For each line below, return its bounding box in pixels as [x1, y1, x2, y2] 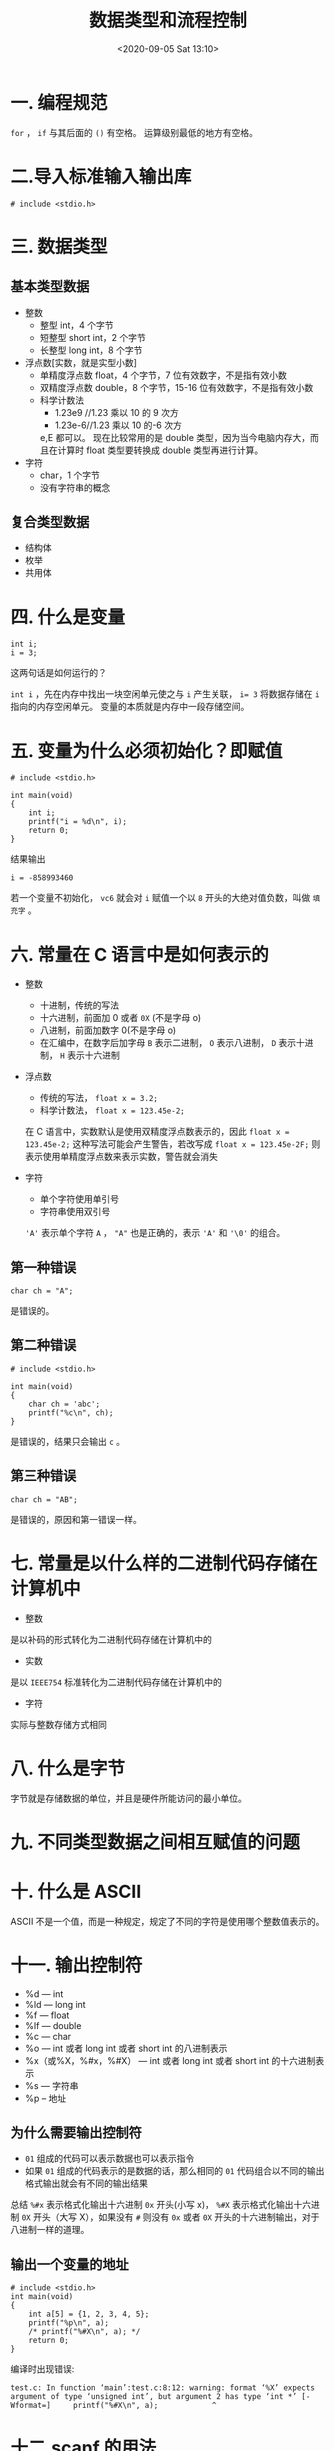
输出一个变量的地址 [10, 2256, 129, 2273]
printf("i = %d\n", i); [28, 817, 128, 827]
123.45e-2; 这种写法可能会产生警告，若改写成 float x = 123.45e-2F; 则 [24, 1138, 321, 1150]
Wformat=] [10, 2401, 52, 2411]
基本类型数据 [10, 278, 90, 295]
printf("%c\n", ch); [28, 1407, 114, 1418]
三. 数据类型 [10, 235, 108, 258]
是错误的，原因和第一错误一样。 [10, 1513, 142, 1525]
